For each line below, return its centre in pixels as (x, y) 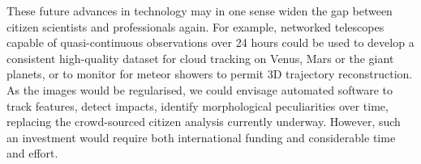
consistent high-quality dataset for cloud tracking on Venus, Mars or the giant (200, 58)
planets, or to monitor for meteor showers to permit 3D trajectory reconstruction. (210, 74)
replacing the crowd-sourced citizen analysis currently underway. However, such (204, 122)
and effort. (32, 153)
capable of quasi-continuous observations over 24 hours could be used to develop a (210, 42)
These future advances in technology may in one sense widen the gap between (200, 11)
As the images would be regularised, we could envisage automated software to (200, 89)
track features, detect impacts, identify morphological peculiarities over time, (198, 105)
